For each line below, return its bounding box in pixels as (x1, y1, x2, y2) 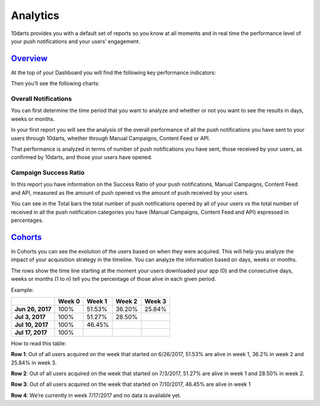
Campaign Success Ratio (11, 169, 85, 177)
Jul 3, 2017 (14, 312, 46, 321)
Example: (11, 286, 34, 293)
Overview (11, 53, 48, 64)
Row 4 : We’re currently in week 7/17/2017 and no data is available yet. (11, 392, 182, 399)
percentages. (11, 217, 44, 224)
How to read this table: (11, 340, 66, 347)
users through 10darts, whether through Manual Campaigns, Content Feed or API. (11, 134, 210, 142)
